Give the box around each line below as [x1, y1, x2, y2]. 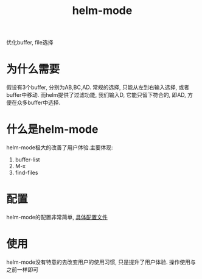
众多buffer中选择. [16, 99, 61, 107]
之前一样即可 [6, 266, 38, 273]
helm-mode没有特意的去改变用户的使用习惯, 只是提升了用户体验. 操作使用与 [6, 258, 196, 266]
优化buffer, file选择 [6, 39, 54, 46]
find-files [15, 169, 38, 177]
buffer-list [15, 156, 41, 163]
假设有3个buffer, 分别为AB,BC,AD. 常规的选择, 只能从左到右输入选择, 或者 [6, 83, 190, 91]
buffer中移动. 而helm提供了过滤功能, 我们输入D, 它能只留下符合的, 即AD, [6, 91, 187, 99]
